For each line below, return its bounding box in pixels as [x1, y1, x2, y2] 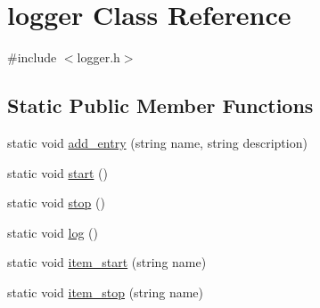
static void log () [7, 223, 98, 241]
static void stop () [7, 193, 105, 212]
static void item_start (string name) [7, 253, 207, 272]
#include [7, 48, 57, 67]
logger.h [77, 48, 120, 67]
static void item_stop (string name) [7, 282, 204, 301]
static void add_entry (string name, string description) [7, 133, 308, 151]
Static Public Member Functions [7, 92, 314, 119]
